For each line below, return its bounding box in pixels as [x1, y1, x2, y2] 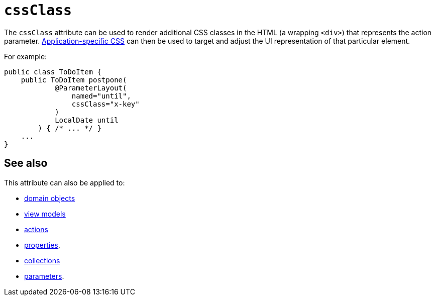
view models [24, 209, 66, 218]
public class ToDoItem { [4, 67, 101, 76]
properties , [24, 240, 60, 249]
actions [24, 225, 48, 234]
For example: [4, 52, 47, 61]
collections [24, 256, 60, 265]
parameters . [24, 271, 64, 280]
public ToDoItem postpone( [21, 75, 127, 84]
